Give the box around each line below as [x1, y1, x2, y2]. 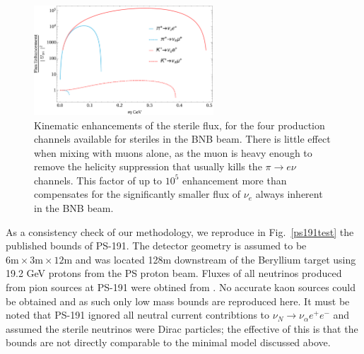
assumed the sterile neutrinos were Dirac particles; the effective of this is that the [6, 321, 358, 336]
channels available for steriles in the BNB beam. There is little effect [34, 131, 331, 146]
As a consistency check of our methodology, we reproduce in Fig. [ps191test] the [6, 224, 354, 239]
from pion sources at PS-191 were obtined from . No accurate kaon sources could [6, 280, 356, 295]
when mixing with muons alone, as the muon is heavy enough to [34, 145, 312, 160]
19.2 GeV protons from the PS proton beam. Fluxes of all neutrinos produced [6, 266, 342, 281]
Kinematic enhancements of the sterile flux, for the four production [34, 117, 325, 132]
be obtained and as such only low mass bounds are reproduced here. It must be [6, 293, 350, 308]
